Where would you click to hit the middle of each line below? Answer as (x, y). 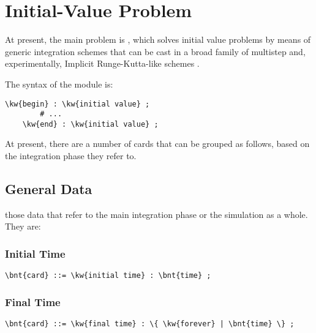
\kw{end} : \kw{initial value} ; (90, 124)
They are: (23, 226)
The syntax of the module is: (59, 84)
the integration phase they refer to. (71, 156)
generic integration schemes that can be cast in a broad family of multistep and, (155, 51)
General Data (49, 189)
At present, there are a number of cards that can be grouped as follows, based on (157, 144)
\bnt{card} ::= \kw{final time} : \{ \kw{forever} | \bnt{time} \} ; (150, 324)
